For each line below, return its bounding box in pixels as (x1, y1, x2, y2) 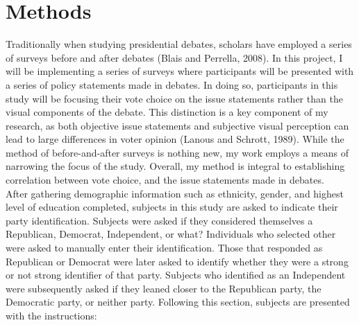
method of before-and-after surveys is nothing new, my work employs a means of (6, 145, 349, 159)
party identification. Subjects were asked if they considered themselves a (6, 213, 313, 227)
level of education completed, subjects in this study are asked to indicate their (6, 200, 338, 214)
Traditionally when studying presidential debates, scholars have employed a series (6, 37, 352, 51)
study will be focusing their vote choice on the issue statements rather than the (6, 91, 343, 105)
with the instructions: (6, 308, 97, 322)
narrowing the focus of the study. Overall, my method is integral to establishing (6, 159, 345, 173)
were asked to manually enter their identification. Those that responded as (6, 240, 323, 255)
